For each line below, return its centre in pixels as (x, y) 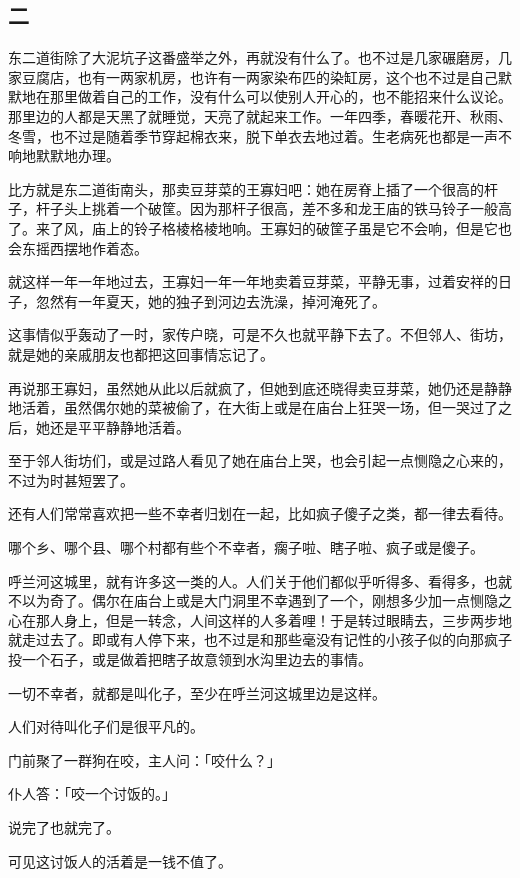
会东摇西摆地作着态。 (78, 247)
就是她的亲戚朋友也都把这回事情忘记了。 (141, 353)
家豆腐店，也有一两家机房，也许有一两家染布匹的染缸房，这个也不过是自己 (253, 76)
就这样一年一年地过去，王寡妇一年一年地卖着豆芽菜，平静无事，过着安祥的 (253, 281)
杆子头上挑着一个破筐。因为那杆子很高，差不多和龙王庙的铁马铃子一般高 (273, 208)
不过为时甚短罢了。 (71, 479)
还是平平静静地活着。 (119, 426)
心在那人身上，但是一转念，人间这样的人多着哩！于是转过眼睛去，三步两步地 (260, 619)
